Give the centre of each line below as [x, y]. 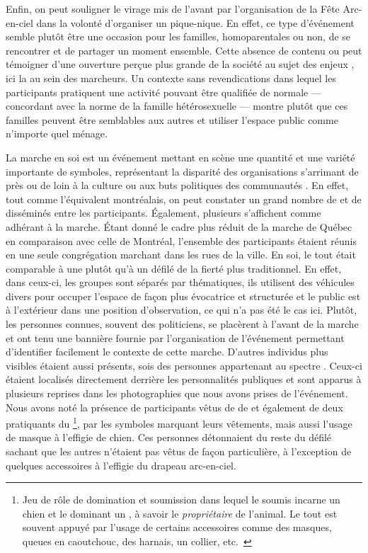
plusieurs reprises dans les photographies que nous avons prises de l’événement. [177, 393]
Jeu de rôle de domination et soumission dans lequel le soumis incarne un [181, 500]
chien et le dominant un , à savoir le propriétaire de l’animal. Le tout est [180, 513]
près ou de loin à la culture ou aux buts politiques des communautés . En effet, [177, 185]
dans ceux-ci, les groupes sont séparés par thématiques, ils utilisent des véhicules [180, 282]
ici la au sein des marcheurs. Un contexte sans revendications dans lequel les [171, 78]
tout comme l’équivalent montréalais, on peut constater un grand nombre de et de [184, 199]
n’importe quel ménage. [57, 133]
